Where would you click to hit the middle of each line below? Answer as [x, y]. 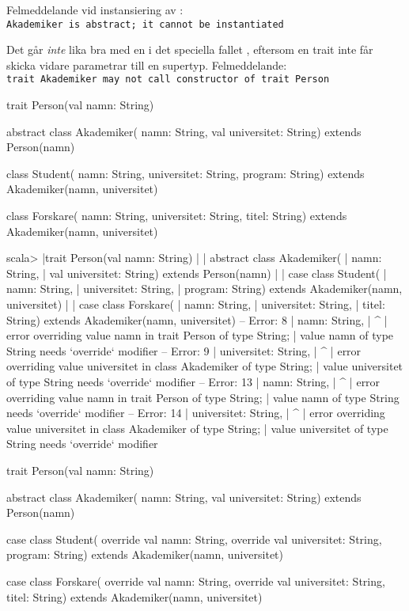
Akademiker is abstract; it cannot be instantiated [145, 24]
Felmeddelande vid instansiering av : [95, 9]
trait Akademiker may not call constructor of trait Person [168, 80]
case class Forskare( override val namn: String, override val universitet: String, [196, 581]
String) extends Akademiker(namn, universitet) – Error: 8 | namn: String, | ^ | [197, 319]
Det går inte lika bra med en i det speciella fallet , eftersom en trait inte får [190, 49]
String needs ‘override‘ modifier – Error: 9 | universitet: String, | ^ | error [184, 350]
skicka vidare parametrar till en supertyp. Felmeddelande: [147, 65]
